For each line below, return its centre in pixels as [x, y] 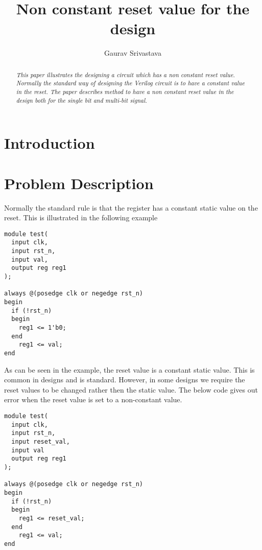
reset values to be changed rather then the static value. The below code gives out [131, 389]
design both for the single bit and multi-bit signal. [81, 100]
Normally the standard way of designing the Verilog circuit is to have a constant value [130, 83]
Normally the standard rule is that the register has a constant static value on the [131, 207]
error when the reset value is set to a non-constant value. [93, 399]
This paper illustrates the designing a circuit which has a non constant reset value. [126, 74]
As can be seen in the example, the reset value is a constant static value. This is [129, 369]
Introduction [50, 143]
